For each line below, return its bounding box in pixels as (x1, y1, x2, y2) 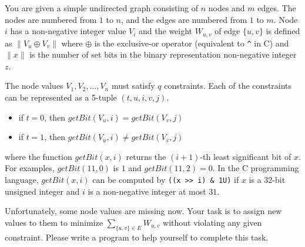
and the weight (139, 25, 193, 37)
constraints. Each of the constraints (164, 79, 292, 92)
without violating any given (163, 216, 262, 228)
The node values (5, 79, 63, 92)
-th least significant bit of (200, 150, 291, 162)
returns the (126, 150, 166, 162)
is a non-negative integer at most (88, 185, 206, 197)
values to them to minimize (5, 216, 103, 228)
